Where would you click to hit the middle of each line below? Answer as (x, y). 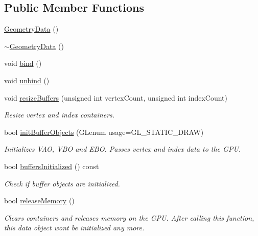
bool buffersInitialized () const (52, 166)
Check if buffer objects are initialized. (62, 183)
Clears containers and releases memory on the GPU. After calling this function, (129, 217)
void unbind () (27, 80)
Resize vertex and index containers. (60, 115)
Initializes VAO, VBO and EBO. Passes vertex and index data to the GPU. (123, 149)
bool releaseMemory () (39, 200)
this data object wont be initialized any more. (74, 228)
